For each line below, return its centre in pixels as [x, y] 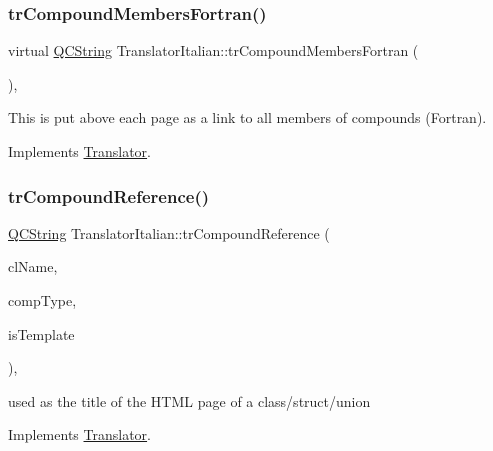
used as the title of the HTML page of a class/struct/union [189, 400]
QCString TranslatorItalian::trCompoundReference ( [169, 232]
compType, [42, 300]
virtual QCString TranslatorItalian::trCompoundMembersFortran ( [213, 50]
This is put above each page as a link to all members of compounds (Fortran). [247, 117]
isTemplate [41, 333]
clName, [33, 266]
